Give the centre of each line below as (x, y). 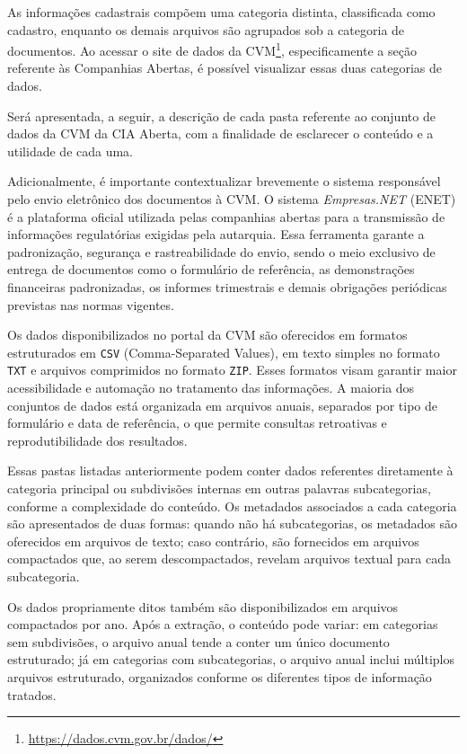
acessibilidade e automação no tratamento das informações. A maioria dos (211, 388)
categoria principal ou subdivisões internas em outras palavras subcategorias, (219, 488)
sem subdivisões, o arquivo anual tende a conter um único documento (198, 641)
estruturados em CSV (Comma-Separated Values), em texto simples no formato (224, 352)
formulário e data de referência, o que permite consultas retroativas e (197, 423)
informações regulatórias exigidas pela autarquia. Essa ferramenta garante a (216, 234)
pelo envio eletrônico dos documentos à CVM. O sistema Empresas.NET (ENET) (232, 199)
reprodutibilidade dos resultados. (97, 440)
